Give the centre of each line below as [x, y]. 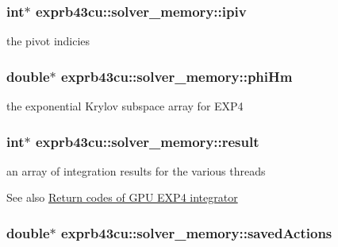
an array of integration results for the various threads [136, 170]
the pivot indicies [48, 41]
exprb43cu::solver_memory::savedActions [197, 232]
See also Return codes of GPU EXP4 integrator [122, 197]
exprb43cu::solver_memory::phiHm [177, 76]
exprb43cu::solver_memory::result [147, 141]
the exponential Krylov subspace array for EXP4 [125, 106]
